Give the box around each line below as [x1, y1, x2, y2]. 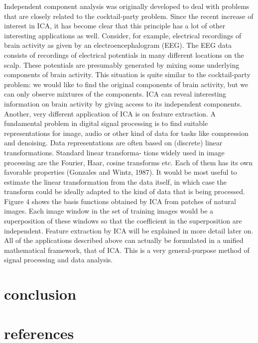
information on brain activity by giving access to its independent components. [4, 98, 242, 109]
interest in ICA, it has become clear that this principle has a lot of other [4, 20, 226, 31]
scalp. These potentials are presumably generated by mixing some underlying [4, 59, 240, 70]
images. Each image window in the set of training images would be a [4, 206, 214, 216]
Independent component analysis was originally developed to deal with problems [4, 1, 250, 11]
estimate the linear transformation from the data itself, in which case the [4, 176, 227, 187]
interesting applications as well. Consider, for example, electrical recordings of [4, 30, 242, 40]
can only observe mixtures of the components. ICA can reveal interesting [4, 89, 227, 99]
